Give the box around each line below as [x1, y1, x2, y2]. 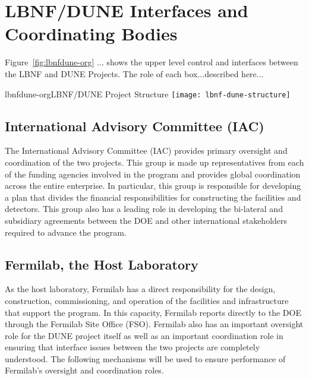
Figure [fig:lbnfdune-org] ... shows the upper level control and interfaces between [5, 56, 298, 68]
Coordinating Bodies [5, 21, 178, 46]
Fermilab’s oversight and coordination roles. [5, 364, 164, 376]
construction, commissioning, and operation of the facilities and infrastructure [5, 294, 289, 306]
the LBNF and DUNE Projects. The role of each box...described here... [5, 67, 264, 80]
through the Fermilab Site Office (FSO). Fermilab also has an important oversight [5, 318, 304, 330]
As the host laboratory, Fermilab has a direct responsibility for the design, [5, 283, 276, 295]
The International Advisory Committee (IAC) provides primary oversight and [5, 144, 288, 157]
